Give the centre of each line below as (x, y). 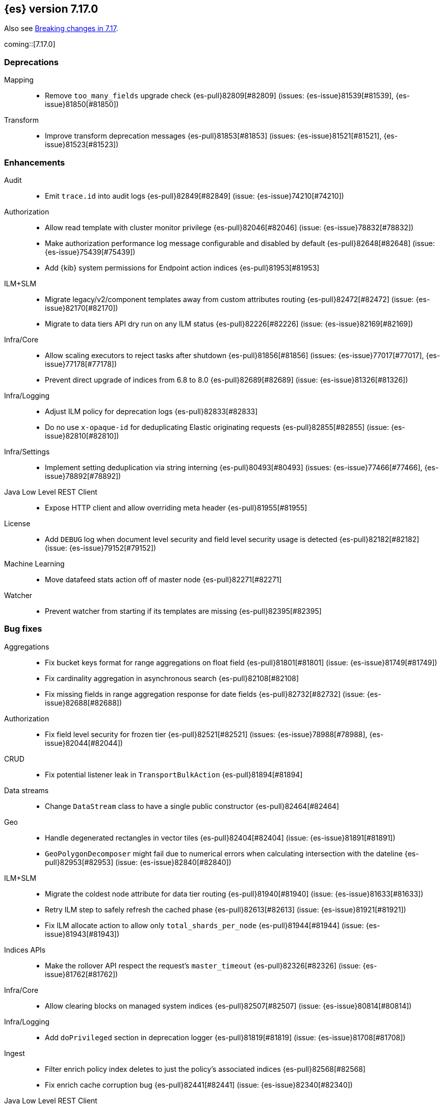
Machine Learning (34, 563)
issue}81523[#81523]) (82, 145)
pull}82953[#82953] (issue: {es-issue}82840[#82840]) (138, 862)
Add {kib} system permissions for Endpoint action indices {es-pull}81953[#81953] (182, 267)
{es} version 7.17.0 (51, 9)
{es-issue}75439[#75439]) (90, 252)
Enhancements (35, 162)
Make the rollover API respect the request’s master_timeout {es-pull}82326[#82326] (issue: (203, 965)
